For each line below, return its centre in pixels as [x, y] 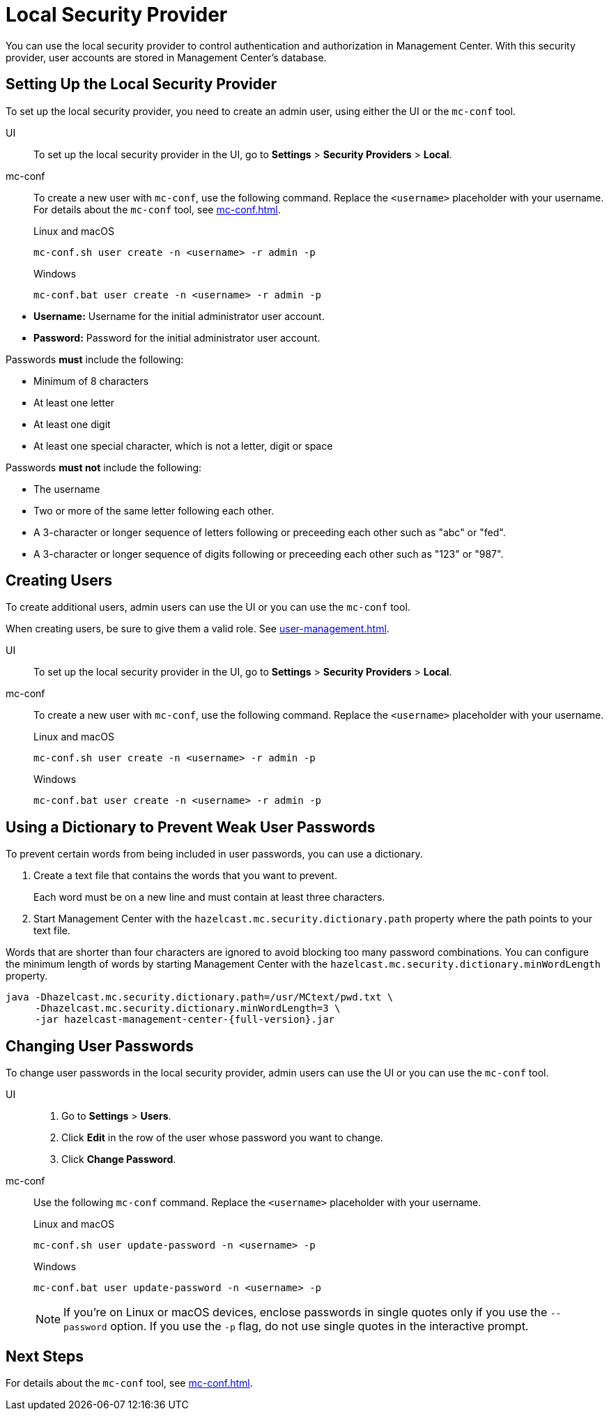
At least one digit [72, 424]
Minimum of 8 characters [91, 381]
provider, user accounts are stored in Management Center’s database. [166, 57]
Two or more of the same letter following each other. [154, 510]
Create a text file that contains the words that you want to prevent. [185, 876]
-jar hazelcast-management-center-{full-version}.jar [185, 1020]
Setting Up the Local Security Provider [141, 84]
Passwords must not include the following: [104, 467]
